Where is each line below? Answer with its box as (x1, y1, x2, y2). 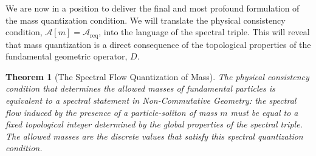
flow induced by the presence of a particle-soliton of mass (5, 106, 218, 118)
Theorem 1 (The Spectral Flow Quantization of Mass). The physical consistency (5, 70, 309, 83)
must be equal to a (230, 106, 298, 118)
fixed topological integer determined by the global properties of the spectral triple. (5, 118, 303, 131)
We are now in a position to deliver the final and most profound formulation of (5, 2, 300, 14)
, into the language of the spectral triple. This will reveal (98, 25, 310, 38)
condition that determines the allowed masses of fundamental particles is (5, 82, 275, 95)
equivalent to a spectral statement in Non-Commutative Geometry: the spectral (5, 94, 297, 107)
